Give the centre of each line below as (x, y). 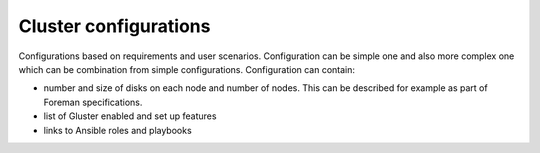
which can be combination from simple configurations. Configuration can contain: (186, 69)
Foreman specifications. (93, 102)
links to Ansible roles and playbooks (117, 130)
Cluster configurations (114, 26)
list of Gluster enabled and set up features (130, 116)
